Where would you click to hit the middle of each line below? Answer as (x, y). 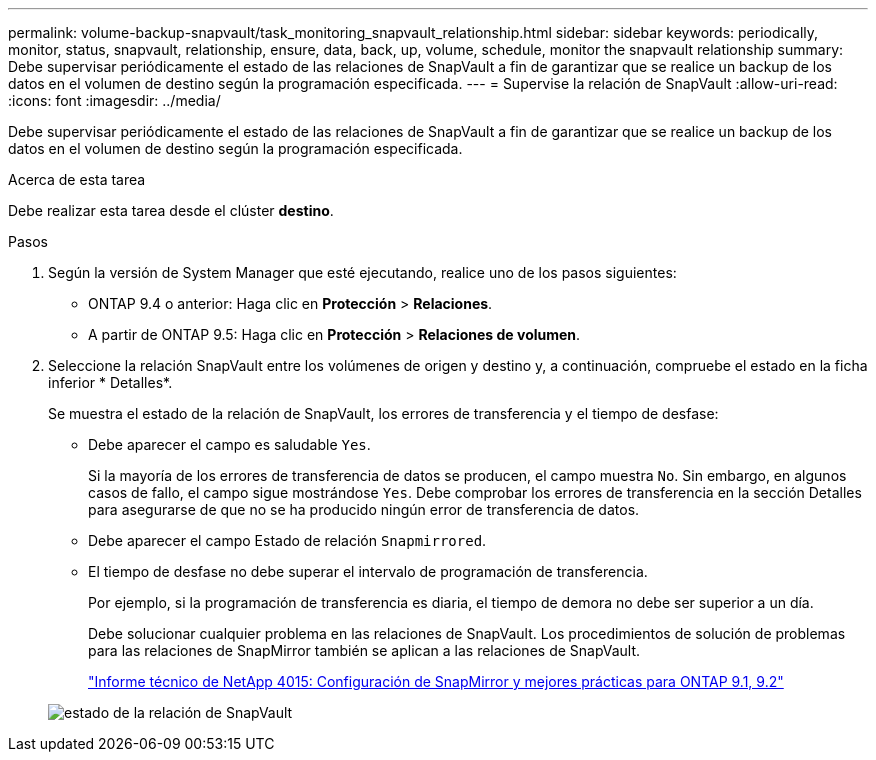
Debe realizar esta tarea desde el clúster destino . (171, 210)
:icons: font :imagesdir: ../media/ (114, 100)
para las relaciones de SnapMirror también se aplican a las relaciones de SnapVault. (364, 650)
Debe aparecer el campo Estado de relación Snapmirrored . (287, 540)
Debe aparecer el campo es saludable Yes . (229, 444)
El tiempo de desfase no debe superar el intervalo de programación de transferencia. (368, 571)
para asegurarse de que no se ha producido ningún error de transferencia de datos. (364, 509)
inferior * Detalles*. (110, 382)
